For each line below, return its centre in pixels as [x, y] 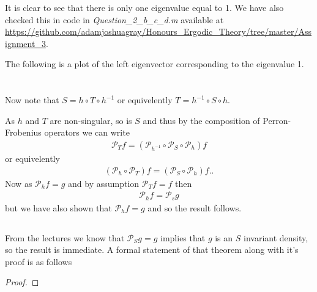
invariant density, [276, 237]
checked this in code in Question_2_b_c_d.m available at [114, 19]
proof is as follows [39, 261]
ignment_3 [25, 43]
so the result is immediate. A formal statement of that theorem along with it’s [152, 250]
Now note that [32, 100]
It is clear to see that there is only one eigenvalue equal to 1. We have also [144, 7]
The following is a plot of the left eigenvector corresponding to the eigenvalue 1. [155, 64]
